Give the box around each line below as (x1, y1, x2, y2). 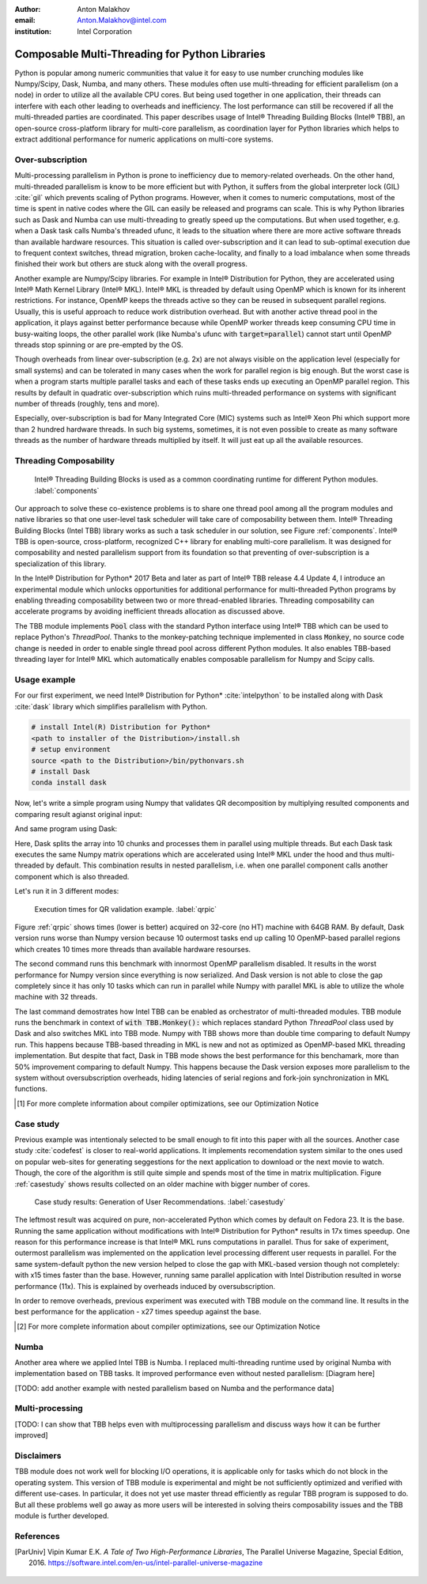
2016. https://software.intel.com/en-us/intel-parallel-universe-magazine (28, 1558, 263, 1567)
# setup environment (31, 745, 111, 754)
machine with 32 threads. (14, 992, 98, 1002)
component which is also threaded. (14, 871, 130, 881)
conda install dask (31, 778, 107, 787)
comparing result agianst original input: (14, 809, 142, 818)
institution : (14, 26, 52, 36)
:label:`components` (34, 486, 100, 495)
